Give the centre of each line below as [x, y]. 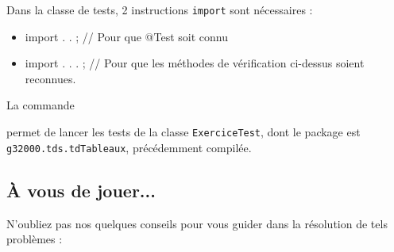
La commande [41, 105]
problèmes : [35, 239]
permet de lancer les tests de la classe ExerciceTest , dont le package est [183, 132]
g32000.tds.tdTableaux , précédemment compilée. [129, 147]
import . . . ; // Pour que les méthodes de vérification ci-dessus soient [195, 63]
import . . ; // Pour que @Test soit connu [126, 36]
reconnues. [50, 78]
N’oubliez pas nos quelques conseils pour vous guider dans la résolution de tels [197, 223]
